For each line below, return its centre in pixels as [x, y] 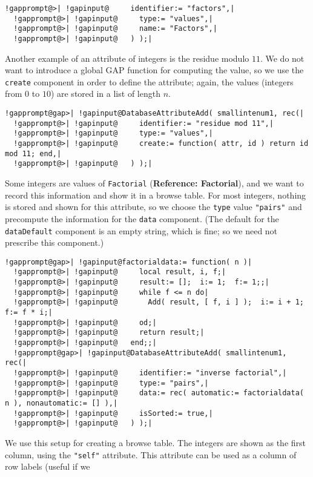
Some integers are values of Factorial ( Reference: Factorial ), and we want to [154, 183]
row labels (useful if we [48, 466]
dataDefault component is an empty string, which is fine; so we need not [141, 230]
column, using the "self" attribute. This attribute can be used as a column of [151, 454]
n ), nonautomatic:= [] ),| [61, 403]
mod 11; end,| [33, 153]
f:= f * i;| [29, 313]
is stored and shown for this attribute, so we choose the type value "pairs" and [153, 207]
